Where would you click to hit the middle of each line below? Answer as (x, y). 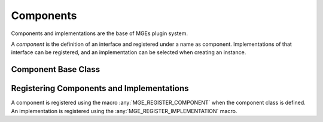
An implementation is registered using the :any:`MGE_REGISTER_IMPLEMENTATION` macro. (124, 111)
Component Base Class (56, 69)
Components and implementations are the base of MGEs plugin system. (100, 33)
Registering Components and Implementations (100, 88)
